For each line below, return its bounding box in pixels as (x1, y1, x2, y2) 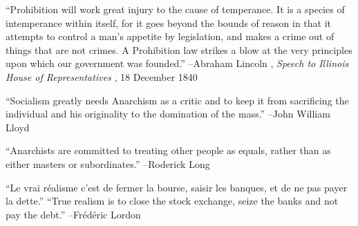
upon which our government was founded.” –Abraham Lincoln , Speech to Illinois (6, 56, 349, 70)
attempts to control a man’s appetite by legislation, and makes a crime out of (6, 29, 335, 44)
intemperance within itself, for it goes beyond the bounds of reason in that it (6, 15, 332, 30)
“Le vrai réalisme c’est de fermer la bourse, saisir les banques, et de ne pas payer (6, 180, 348, 194)
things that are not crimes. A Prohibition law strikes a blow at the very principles (6, 42, 352, 57)
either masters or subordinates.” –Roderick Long (6, 156, 210, 171)
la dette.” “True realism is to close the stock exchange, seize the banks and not (6, 194, 339, 208)
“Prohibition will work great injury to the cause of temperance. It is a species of (6, 2, 345, 16)
